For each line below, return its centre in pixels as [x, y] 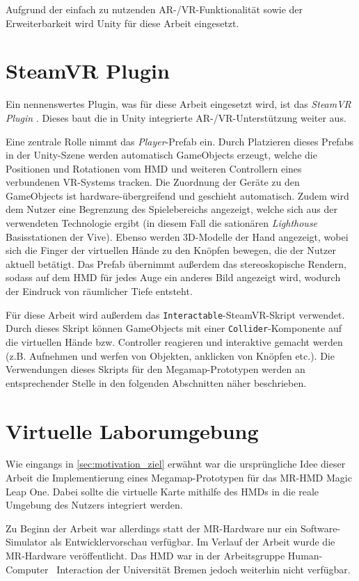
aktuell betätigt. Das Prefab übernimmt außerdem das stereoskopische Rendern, [176, 263]
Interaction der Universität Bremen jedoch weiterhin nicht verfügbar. [204, 569]
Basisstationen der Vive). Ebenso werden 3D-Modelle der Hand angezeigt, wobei [177, 236]
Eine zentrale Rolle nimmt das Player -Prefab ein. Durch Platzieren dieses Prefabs [179, 141]
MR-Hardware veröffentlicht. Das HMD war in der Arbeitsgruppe [145, 555]
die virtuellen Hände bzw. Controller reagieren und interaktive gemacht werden [174, 341]
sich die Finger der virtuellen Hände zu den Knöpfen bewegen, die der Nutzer [171, 250]
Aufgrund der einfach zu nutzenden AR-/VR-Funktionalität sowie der [154, 9]
